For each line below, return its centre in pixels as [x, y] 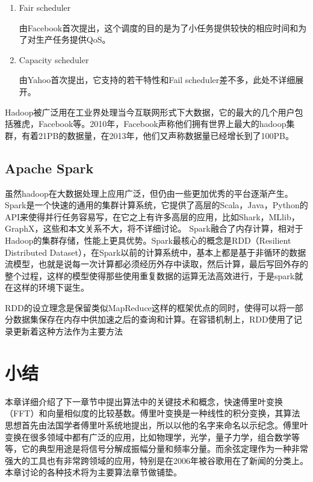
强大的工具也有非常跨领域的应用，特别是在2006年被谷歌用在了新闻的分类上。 [156, 460]
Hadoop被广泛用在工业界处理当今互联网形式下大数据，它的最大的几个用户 [150, 112]
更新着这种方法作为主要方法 [68, 331]
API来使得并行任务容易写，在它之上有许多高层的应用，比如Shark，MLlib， [152, 216]
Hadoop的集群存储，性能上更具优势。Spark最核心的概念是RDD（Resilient [148, 240]
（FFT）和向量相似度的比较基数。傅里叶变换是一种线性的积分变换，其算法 [153, 413]
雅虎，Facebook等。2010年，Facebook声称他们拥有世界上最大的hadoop [150, 124]
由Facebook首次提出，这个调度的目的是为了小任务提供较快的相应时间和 [159, 27]
